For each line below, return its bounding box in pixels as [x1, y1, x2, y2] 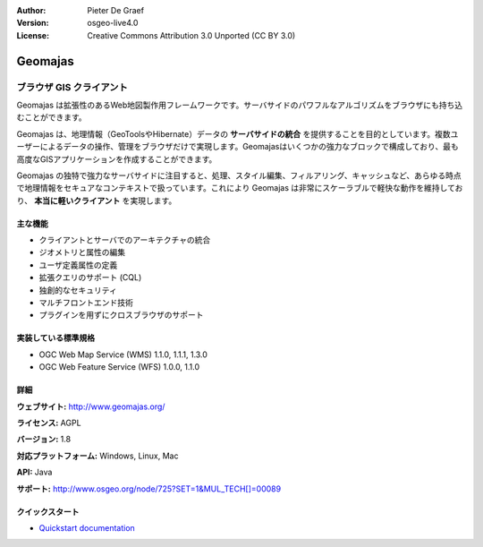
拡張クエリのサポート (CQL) [38, 272, 142, 283]
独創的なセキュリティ [38, 285, 118, 295]
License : [16, 30, 49, 40]
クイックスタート [16, 506, 80, 517]
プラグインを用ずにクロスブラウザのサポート [38, 310, 204, 321]
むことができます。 [16, 112, 87, 123]
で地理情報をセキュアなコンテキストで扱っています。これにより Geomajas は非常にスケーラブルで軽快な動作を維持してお [16, 183, 463, 193]
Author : [16, 5, 47, 15]
